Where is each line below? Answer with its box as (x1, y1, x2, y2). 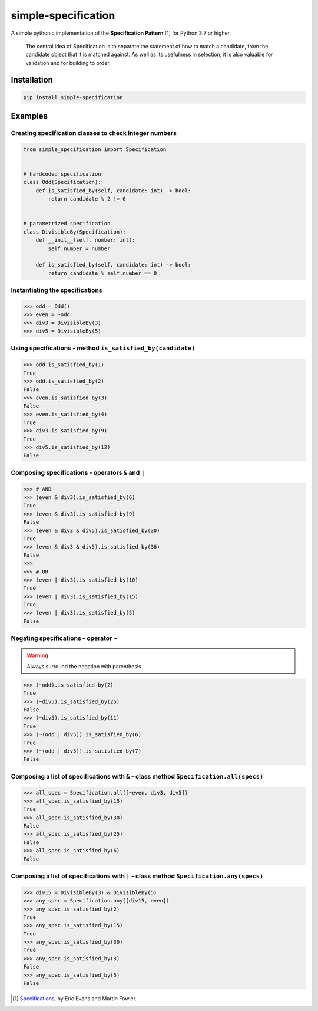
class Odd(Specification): (23, 179, 101, 186)
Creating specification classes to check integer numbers (11, 129, 177, 137)
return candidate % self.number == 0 (48, 270, 157, 277)
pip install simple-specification (23, 94, 123, 100)
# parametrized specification (23, 220, 111, 227)
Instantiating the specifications (11, 286, 102, 294)
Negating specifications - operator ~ (11, 634, 118, 642)
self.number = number (48, 245, 111, 252)
